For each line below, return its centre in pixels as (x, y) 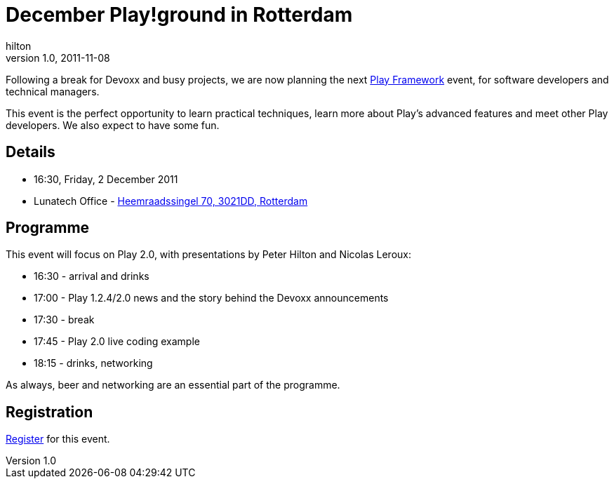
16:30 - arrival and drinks (92, 276)
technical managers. (53, 91)
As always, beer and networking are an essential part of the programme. (173, 385)
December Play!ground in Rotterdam (179, 15)
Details (31, 152)
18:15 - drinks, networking (93, 363)
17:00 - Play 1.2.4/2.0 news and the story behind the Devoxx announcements (211, 298)
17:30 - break (64, 320)
